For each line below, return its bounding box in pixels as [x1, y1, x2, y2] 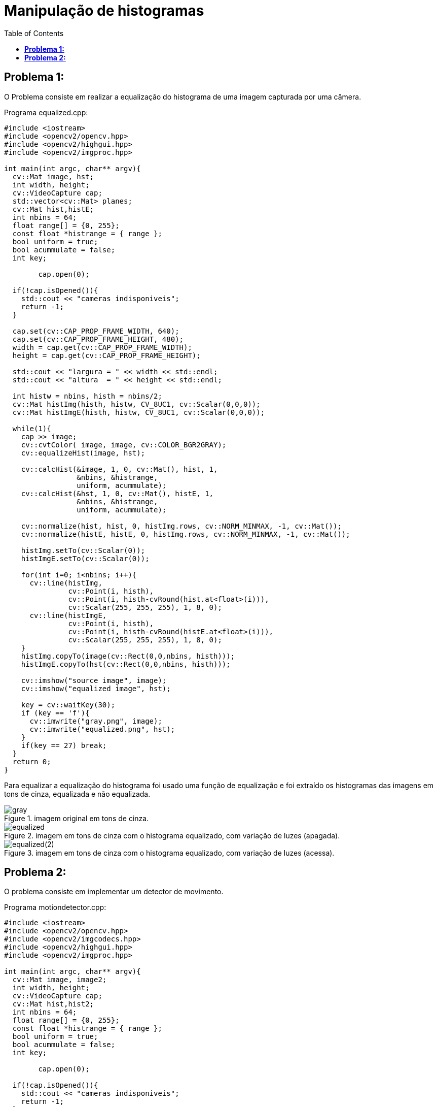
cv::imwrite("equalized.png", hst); [29, 725, 175, 733]
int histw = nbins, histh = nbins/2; [12, 392, 162, 400]
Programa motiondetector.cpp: [4, 903, 106, 912]
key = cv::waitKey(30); [21, 700, 116, 709]
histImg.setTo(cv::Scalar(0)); [21, 546, 145, 555]
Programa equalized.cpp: [4, 108, 88, 117]
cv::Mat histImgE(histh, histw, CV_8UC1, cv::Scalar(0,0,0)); [12, 408, 265, 416]
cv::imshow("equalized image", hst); [21, 684, 171, 693]
